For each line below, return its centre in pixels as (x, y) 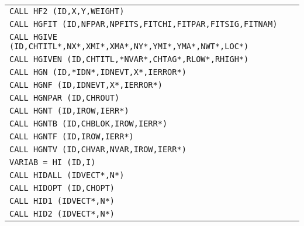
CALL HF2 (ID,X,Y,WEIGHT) (67, 11)
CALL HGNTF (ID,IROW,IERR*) (72, 136)
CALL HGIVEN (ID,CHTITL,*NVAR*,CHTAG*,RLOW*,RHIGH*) (129, 59)
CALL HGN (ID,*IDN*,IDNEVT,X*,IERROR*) (98, 72)
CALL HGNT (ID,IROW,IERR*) (69, 111)
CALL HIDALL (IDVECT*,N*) (67, 175)
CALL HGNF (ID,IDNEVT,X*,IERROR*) (86, 85)
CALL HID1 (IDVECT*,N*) (62, 201)
